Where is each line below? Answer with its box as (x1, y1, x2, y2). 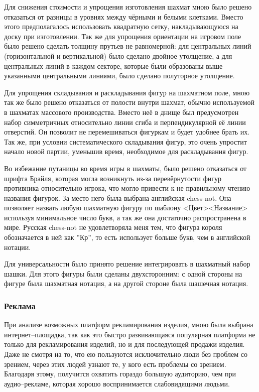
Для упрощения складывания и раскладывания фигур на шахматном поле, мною (4, 87, 250, 97)
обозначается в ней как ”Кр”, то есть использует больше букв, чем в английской (4, 232, 250, 242)
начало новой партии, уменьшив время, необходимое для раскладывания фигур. (4, 146, 248, 157)
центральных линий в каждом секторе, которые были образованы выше (4, 60, 223, 71)
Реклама (4, 299, 36, 312)
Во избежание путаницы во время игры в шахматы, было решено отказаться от (4, 163, 247, 173)
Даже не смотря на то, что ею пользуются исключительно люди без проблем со (4, 349, 247, 359)
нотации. (4, 241, 31, 252)
